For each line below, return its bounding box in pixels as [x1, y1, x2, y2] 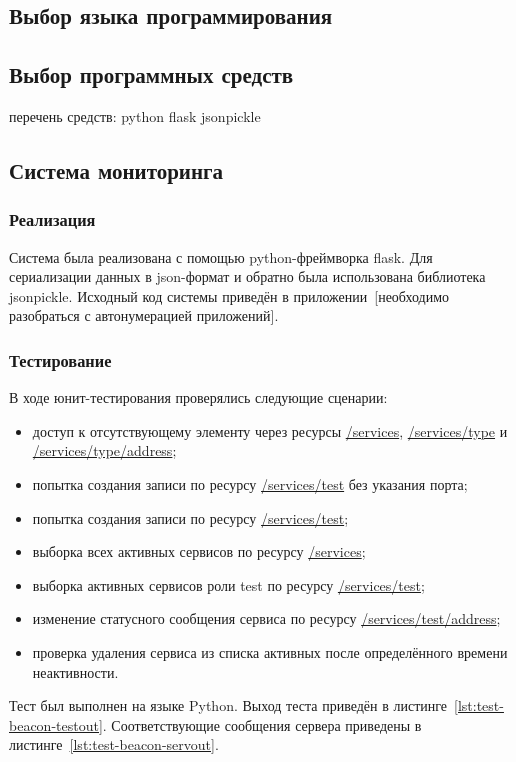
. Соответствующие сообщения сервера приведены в [102, 714, 422, 735]
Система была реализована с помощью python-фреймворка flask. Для [9, 246, 433, 267]
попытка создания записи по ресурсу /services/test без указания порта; [32, 473, 468, 494]
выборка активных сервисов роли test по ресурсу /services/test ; [32, 574, 425, 595]
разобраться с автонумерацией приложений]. [9, 305, 279, 326]
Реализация [9, 207, 96, 232]
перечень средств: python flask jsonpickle [9, 105, 261, 126]
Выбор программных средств [9, 59, 294, 90]
